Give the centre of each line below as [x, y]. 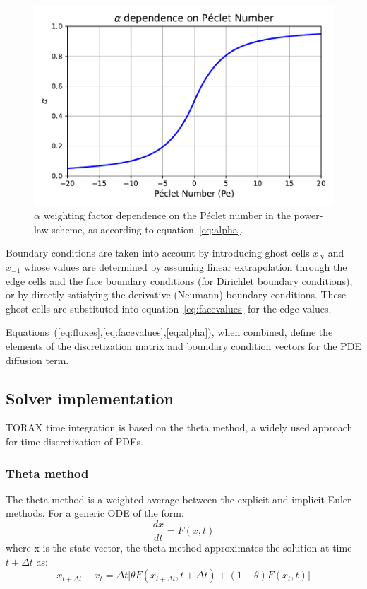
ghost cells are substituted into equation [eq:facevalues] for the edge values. [169, 308]
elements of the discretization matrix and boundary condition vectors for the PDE [183, 346]
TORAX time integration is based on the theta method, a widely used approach [179, 427]
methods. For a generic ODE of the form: [95, 513]
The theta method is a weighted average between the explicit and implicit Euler [179, 499]
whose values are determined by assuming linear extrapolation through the [185, 267]
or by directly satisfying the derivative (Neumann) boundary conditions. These [176, 294]
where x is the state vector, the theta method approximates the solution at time [179, 548]
